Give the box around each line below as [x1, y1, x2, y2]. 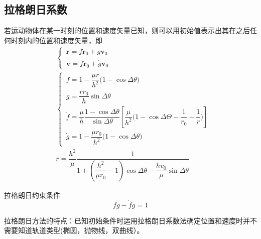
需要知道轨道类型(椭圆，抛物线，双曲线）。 [4, 225, 144, 235]
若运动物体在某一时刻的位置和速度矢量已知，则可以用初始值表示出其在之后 [4, 25, 250, 36]
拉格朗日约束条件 [4, 189, 60, 200]
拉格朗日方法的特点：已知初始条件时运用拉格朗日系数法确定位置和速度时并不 [4, 215, 257, 225]
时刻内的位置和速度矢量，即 [11, 35, 102, 45]
